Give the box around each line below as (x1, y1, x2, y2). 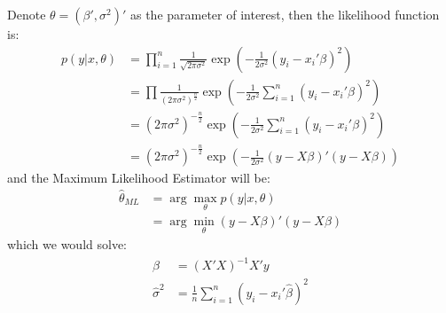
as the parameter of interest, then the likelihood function (129, 5, 440, 23)
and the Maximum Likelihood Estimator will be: (7, 168, 270, 187)
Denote (7, 5, 46, 23)
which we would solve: (7, 235, 128, 254)
